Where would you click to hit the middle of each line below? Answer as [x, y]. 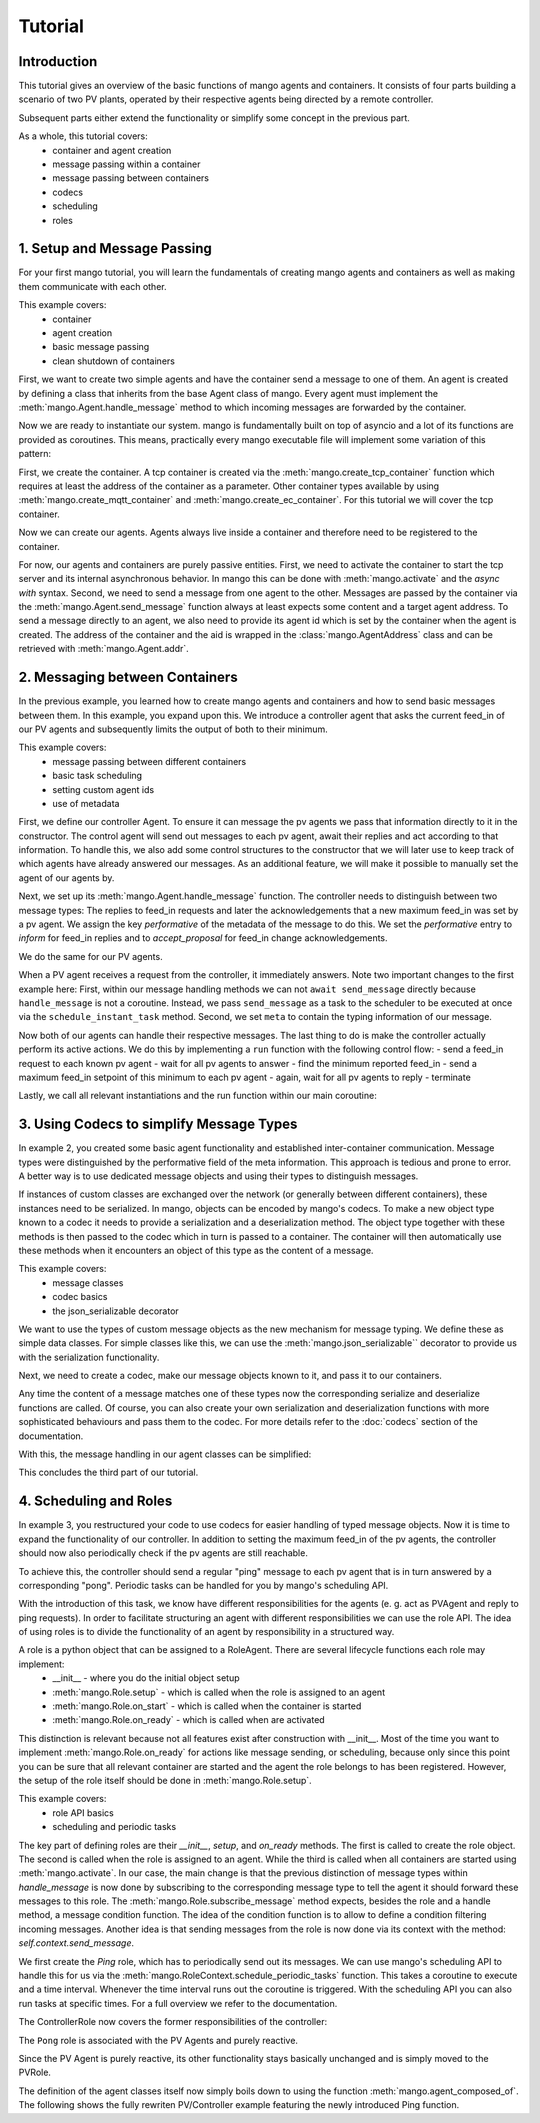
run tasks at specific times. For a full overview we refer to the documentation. [178, 2003]
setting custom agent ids [103, 789]
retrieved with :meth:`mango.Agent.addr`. [103, 649]
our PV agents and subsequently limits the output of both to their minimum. [173, 729]
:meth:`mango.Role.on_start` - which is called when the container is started [207, 1706]
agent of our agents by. [66, 877]
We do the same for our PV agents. [91, 956]
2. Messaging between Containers [128, 677]
